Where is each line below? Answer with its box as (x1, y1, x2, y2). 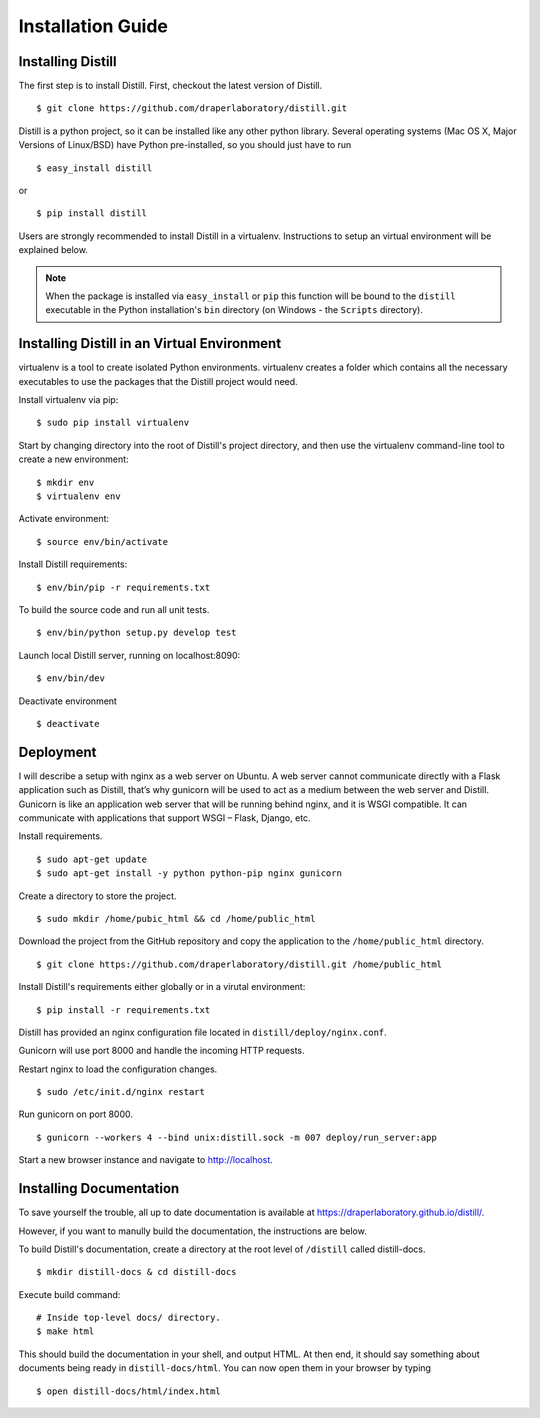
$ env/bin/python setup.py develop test (36, 627, 237, 639)
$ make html (36, 1326, 95, 1337)
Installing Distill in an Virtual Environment (18, 335, 282, 352)
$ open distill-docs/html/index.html (36, 1385, 222, 1397)
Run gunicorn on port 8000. (18, 1108, 134, 1120)
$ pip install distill (36, 208, 148, 219)
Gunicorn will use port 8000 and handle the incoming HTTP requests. (18, 1045, 305, 1057)
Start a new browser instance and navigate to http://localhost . (18, 1154, 274, 1166)
